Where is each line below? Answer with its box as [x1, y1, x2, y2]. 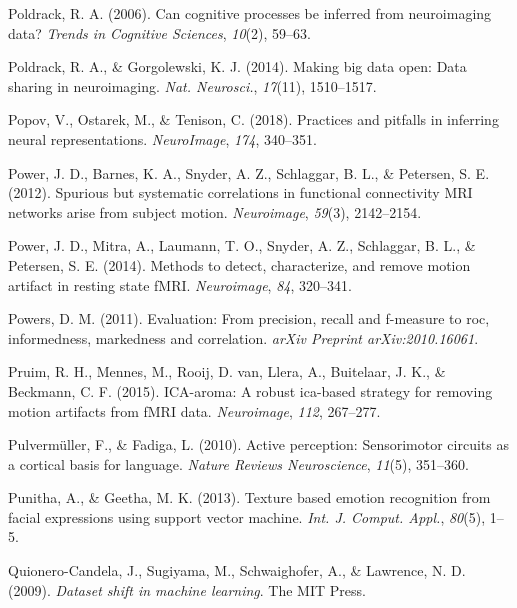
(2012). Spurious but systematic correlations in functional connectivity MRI [8, 182, 473, 203]
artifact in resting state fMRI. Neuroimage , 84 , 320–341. [8, 274, 352, 295]
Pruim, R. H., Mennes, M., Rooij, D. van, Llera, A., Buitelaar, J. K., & [8, 361, 446, 382]
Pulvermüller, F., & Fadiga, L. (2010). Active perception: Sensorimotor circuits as [8, 434, 509, 455]
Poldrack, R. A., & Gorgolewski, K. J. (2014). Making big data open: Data [8, 56, 467, 77]
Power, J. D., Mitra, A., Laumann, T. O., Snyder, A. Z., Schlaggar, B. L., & [8, 235, 476, 256]
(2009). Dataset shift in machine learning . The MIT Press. [8, 579, 366, 600]
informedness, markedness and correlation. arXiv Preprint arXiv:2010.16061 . [8, 327, 479, 348]
